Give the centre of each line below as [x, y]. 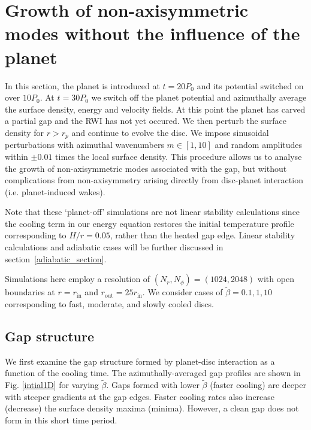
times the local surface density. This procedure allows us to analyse [179, 156]
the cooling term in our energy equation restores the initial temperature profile [150, 223]
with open [276, 279]
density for [25, 132]
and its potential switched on [250, 85]
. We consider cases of [182, 292]
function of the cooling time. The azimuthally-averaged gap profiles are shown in [153, 373]
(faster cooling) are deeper [258, 385]
